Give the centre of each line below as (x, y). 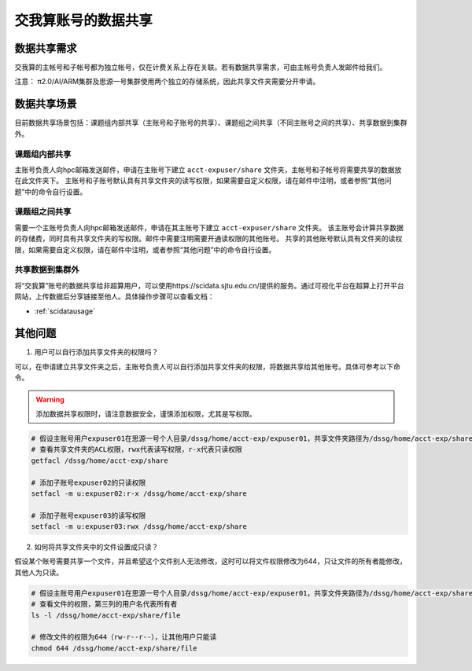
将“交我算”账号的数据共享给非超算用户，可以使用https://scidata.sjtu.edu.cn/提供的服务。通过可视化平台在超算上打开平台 (209, 285)
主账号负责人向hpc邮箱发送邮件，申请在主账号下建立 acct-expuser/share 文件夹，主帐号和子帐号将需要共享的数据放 (208, 170)
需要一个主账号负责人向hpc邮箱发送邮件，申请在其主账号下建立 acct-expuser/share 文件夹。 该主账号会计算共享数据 (209, 227)
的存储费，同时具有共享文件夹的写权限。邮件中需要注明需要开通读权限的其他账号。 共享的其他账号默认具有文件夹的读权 (208, 239)
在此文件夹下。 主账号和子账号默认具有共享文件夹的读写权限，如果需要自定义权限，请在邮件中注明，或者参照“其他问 (203, 181)
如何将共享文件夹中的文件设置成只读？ (96, 547)
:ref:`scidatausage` (65, 311)
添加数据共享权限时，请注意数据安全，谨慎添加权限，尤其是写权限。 (146, 413)
